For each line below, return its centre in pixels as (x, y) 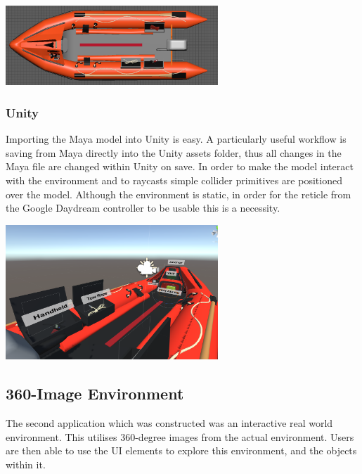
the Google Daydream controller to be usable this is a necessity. (143, 208)
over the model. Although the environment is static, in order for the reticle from (179, 194)
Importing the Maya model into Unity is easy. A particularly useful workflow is (176, 139)
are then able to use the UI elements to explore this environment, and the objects (181, 450)
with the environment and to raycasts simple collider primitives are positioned (174, 180)
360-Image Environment (95, 393)
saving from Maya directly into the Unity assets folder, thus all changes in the (174, 152)
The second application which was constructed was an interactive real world (169, 423)
